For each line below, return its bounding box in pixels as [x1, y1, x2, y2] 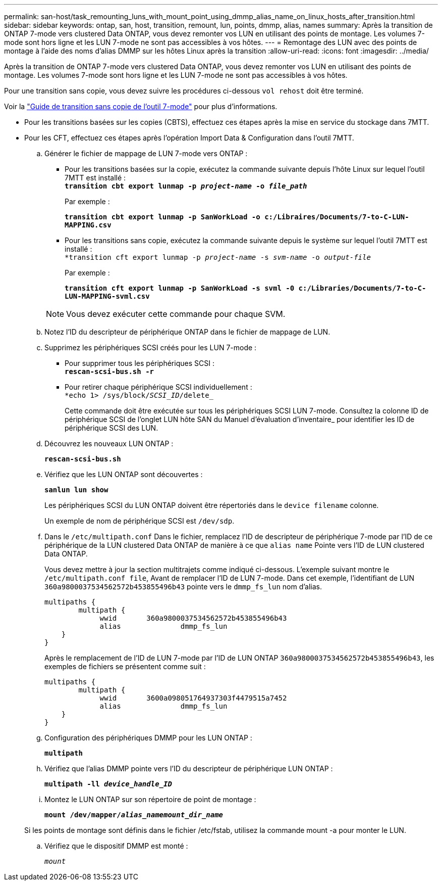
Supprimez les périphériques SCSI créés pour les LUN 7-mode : [44, 343, 257, 352]
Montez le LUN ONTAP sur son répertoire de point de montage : [44, 795, 256, 804]
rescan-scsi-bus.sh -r [65, 367, 154, 376]
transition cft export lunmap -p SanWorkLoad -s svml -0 [65, 284, 295, 292]
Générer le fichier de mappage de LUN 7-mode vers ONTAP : [44, 149, 248, 158]
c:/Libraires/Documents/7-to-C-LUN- [264, 213, 409, 221]
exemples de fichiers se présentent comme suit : [44, 662, 206, 671]
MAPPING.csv [65, 221, 112, 229]
